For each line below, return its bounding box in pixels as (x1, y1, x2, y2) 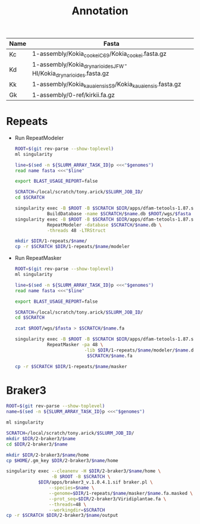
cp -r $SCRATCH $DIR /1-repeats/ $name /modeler (14, 244, 130, 250)
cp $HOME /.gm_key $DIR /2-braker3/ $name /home (6, 457, 118, 463)
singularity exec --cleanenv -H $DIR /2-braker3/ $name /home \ (6, 468, 161, 474)
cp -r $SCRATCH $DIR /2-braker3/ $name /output (6, 513, 118, 519)
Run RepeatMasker (14, 255, 62, 262)
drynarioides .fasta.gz (55, 69, 110, 79)
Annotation (71, 4, 129, 18)
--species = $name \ (48, 485, 95, 491)
